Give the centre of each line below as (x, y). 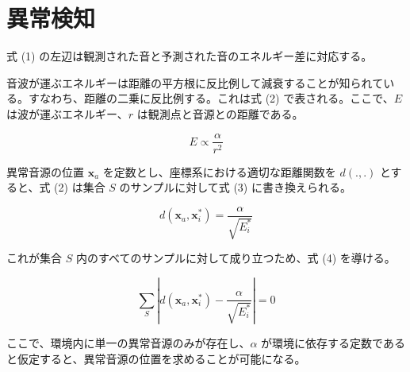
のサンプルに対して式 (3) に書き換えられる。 (235, 187)
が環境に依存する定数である (333, 342)
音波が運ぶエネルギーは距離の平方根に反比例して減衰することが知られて (195, 82)
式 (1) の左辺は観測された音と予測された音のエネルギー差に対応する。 (190, 56)
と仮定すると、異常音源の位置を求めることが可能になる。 (156, 358)
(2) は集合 (80, 187)
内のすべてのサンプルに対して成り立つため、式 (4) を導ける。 (236, 258)
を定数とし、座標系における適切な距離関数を (219, 171)
